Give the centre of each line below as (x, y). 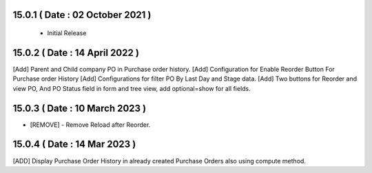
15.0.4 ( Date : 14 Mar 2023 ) (74, 144)
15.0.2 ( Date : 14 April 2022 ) (76, 53)
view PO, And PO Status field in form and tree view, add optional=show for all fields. (132, 88)
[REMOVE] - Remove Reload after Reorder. (90, 125)
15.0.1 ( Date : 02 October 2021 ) (82, 15)
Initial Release (67, 33)
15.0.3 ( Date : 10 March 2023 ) (80, 108)
